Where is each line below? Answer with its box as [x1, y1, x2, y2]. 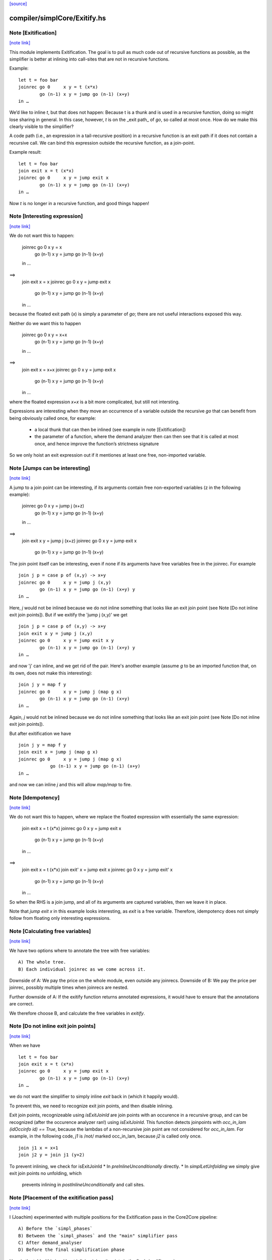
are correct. [9, 1001, 34, 1007]
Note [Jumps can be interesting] [9, 464, 90, 471]
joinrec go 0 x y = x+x [22, 332, 67, 338]
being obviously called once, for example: [9, 415, 96, 421]
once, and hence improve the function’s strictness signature [34, 440, 159, 447]
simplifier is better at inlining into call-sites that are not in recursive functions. [9, 56, 170, 62]
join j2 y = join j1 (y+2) [18, 1152, 85, 1158]
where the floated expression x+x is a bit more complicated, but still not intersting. [9, 399, 180, 405]
